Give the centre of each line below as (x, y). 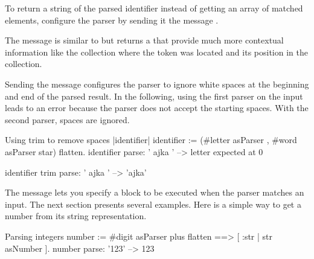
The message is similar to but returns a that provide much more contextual (144, 40)
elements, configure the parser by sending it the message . (112, 20)
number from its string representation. (76, 216)
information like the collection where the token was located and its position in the (156, 52)
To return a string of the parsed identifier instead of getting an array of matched (154, 8)
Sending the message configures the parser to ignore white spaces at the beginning (157, 84)
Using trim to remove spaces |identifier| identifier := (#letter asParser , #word (151, 140)
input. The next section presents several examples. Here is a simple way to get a (153, 204)
